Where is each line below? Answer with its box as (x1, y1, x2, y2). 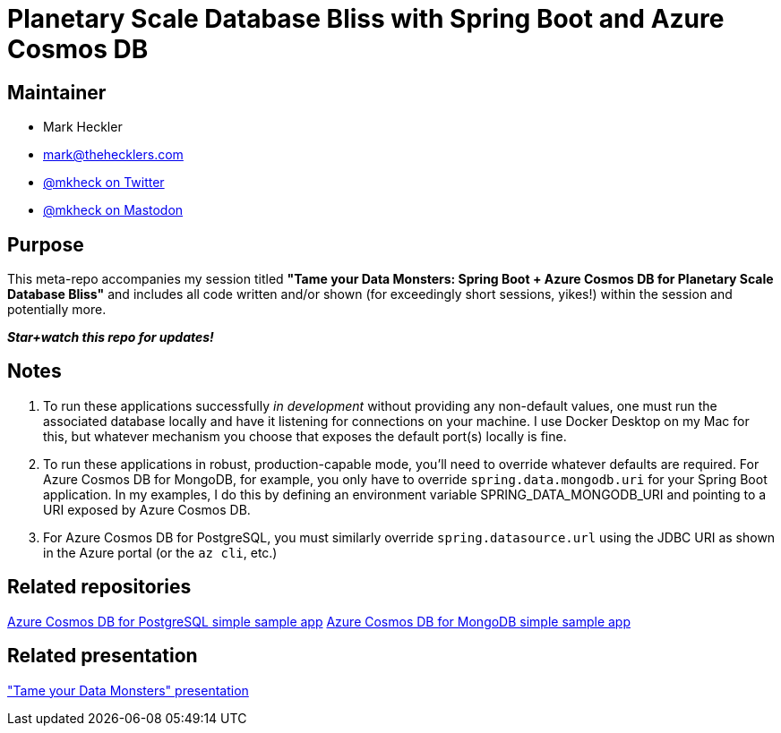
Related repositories (7, 575, 192, 599)
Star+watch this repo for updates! (7, 329, 214, 345)
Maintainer (7, 81, 107, 104)
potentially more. (7, 302, 107, 318)
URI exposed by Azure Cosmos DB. (43, 501, 251, 517)
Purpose (7, 233, 84, 256)
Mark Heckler (43, 119, 123, 135)
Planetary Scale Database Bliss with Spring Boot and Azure (7, 4, 725, 34)
